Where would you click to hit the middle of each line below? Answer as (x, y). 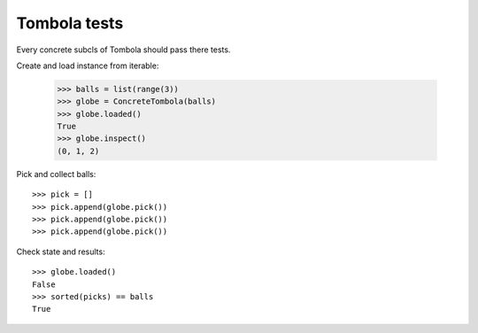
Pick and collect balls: (56, 174)
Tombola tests (70, 23)
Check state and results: (61, 252)
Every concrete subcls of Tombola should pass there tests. (123, 50)
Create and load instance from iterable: (88, 66)
